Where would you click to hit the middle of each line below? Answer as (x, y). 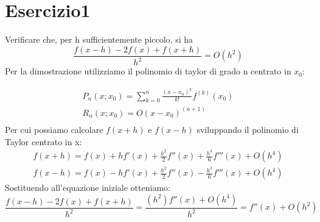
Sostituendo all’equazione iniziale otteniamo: (88, 188)
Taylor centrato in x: (43, 141)
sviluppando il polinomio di (248, 129)
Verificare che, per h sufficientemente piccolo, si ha (99, 39)
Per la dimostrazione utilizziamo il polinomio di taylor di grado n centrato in (148, 71)
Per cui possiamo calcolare (54, 129)
